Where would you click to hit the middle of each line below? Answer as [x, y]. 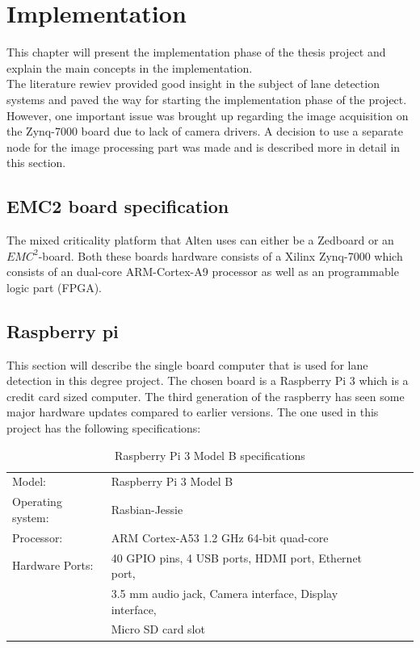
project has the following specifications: [104, 428]
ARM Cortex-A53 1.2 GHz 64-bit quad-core [220, 537]
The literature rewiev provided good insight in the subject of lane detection [193, 84]
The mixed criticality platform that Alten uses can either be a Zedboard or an [200, 240]
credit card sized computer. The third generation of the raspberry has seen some [206, 396]
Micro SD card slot [158, 629]
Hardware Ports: [53, 565]
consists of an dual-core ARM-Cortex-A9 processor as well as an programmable [203, 272]
